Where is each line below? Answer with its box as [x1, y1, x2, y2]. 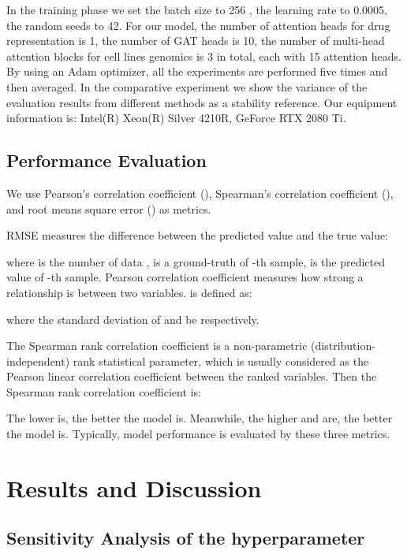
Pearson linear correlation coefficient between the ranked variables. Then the [6, 368, 377, 385]
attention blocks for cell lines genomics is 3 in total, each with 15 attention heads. [6, 47, 401, 64]
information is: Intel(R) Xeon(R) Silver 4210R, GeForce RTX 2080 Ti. [6, 110, 346, 126]
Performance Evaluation [6, 148, 207, 173]
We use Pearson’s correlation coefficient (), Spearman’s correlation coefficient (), [6, 184, 394, 201]
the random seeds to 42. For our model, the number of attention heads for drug [6, 17, 390, 33]
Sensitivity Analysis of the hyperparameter [6, 526, 365, 550]
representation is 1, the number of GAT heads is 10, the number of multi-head [6, 32, 385, 49]
